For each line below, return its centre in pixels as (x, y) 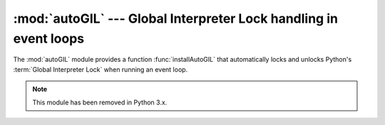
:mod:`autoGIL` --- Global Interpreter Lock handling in (176, 18)
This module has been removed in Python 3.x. (100, 102)
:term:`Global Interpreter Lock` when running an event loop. (101, 69)
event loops (49, 38)
